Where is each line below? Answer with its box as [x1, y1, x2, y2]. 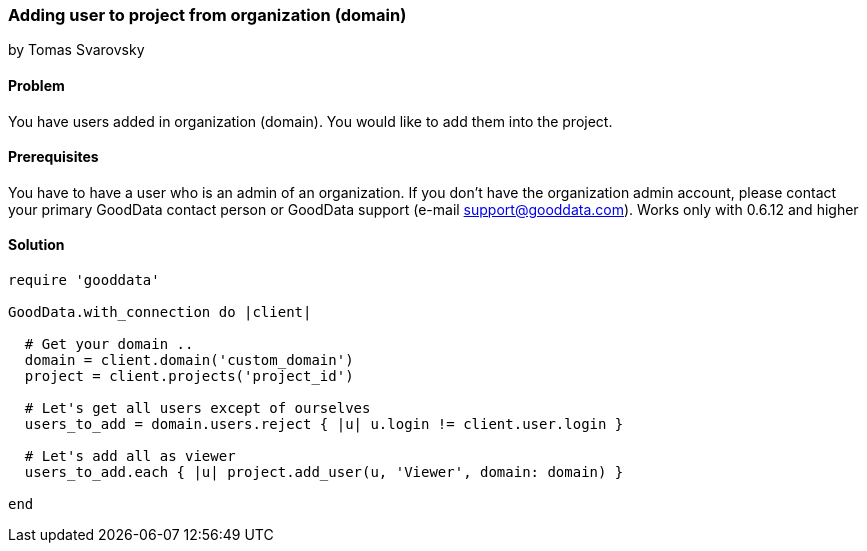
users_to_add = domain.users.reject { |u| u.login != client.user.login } [24, 416, 624, 433]
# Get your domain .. [24, 336, 194, 353]
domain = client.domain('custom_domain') [24, 352, 354, 369]
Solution [8, 236, 65, 254]
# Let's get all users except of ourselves [24, 400, 371, 417]
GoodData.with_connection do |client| [8, 304, 312, 321]
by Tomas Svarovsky [8, 41, 145, 59]
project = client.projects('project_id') [24, 368, 354, 385]
